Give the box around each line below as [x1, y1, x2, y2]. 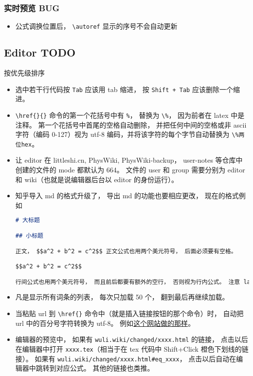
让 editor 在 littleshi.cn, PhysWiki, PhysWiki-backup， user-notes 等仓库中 [15, 155, 243, 165]
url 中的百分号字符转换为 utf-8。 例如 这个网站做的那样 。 [15, 318, 195, 328]
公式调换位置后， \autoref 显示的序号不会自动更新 [15, 21, 178, 31]
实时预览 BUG [4, 1, 60, 14]
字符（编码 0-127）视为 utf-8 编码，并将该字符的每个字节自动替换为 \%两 [15, 129, 245, 139]
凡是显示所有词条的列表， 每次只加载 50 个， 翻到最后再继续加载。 [15, 292, 229, 302]
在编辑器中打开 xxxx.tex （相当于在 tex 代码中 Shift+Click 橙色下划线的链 [15, 343, 249, 354]
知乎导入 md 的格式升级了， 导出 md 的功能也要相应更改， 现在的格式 [15, 190, 239, 201]
